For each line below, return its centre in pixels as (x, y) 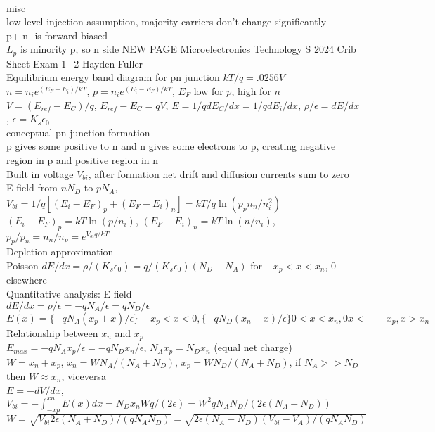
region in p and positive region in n (83, 159)
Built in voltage (40, 173)
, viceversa (84, 376)
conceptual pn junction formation (78, 132)
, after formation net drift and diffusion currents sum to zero (219, 173)
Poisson (22, 266)
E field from (32, 188)
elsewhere (27, 280)
